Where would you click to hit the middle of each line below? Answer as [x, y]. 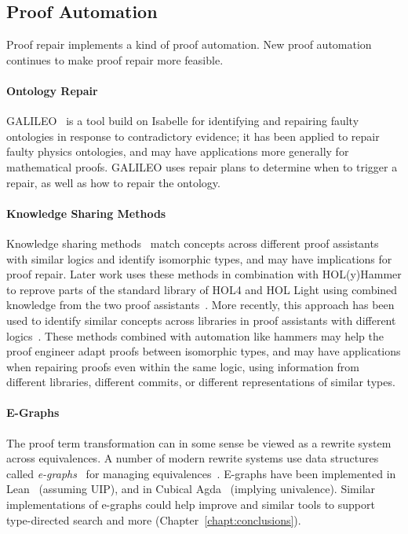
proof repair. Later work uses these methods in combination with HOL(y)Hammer [204, 274]
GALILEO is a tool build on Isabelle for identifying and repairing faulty [183, 121]
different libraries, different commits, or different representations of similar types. [201, 382]
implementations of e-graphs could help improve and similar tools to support [191, 505]
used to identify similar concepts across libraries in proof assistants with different [201, 320]
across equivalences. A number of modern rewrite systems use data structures [193, 458]
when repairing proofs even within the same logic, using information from [183, 366]
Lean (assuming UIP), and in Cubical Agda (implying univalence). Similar [191, 489]
